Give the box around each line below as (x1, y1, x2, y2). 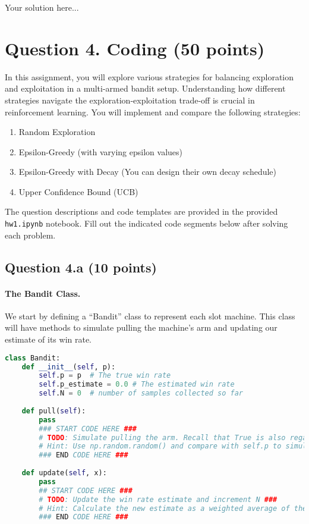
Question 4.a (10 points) (5, 258, 157, 276)
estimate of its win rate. (5, 333, 92, 346)
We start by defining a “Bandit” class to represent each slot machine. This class (5, 309, 295, 322)
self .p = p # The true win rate (39, 371, 171, 380)
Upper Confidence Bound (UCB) (18, 185, 138, 197)
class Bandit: (5, 353, 61, 362)
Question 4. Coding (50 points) (5, 36, 265, 60)
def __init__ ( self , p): (21, 362, 116, 371)
